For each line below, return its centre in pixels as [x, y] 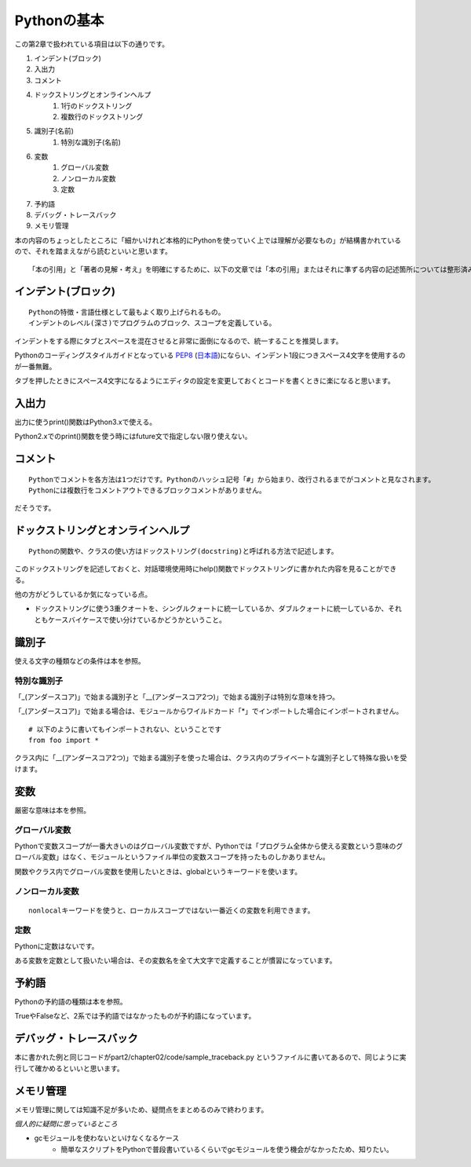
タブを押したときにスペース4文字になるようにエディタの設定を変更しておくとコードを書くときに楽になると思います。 [205, 380]
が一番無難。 [35, 366]
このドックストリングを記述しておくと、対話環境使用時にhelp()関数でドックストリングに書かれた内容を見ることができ [206, 569]
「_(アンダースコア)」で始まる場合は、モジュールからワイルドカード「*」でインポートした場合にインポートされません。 [209, 712]
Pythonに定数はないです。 [57, 946]
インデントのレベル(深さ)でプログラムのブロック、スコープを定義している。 [152, 323]
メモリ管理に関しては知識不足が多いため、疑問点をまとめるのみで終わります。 [141, 1109]
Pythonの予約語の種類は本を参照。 [71, 1002]
